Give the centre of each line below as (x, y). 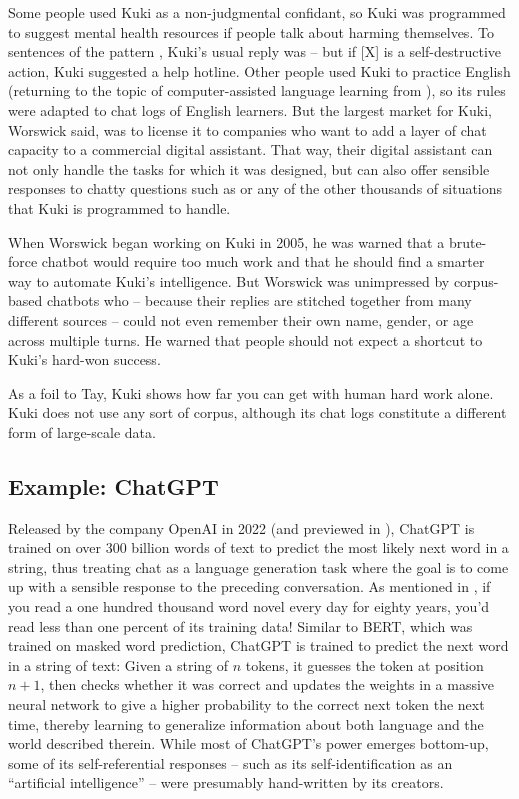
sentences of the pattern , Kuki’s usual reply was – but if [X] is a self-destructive (255, 51)
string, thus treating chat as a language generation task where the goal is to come (258, 566)
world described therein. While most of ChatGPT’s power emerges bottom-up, (248, 743)
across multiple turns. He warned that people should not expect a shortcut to (245, 339)
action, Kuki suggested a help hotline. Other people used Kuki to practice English (259, 70)
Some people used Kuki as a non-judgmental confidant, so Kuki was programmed (257, 12)
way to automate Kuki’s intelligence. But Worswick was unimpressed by (229, 280)
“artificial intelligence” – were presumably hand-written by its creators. (226, 782)
